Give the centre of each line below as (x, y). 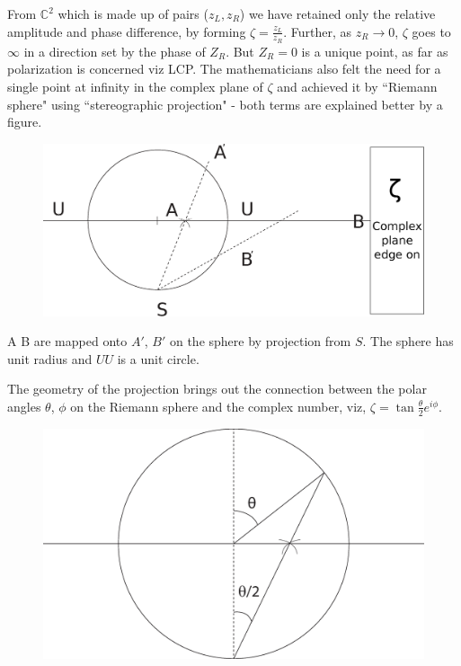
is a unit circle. (158, 358)
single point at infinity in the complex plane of (135, 87)
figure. (25, 122)
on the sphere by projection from (260, 341)
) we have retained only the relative (337, 13)
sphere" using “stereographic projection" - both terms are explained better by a (225, 104)
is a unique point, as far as (375, 51)
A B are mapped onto (67, 341)
